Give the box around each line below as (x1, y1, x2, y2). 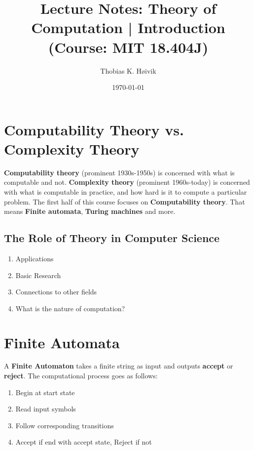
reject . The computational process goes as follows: (4, 370, 158, 381)
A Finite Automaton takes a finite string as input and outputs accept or (4, 361, 233, 371)
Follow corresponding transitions (15, 420, 114, 430)
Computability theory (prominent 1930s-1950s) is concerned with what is (4, 167, 235, 177)
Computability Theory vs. (4, 119, 184, 139)
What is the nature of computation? (15, 303, 125, 313)
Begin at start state (15, 387, 75, 397)
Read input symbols (15, 404, 76, 414)
